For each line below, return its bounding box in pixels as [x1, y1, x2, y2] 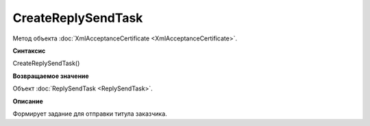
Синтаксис [12, 47, 46, 55]
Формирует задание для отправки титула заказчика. [12, 110, 167, 118]
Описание [12, 97, 44, 105]
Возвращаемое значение [12, 72, 89, 80]
